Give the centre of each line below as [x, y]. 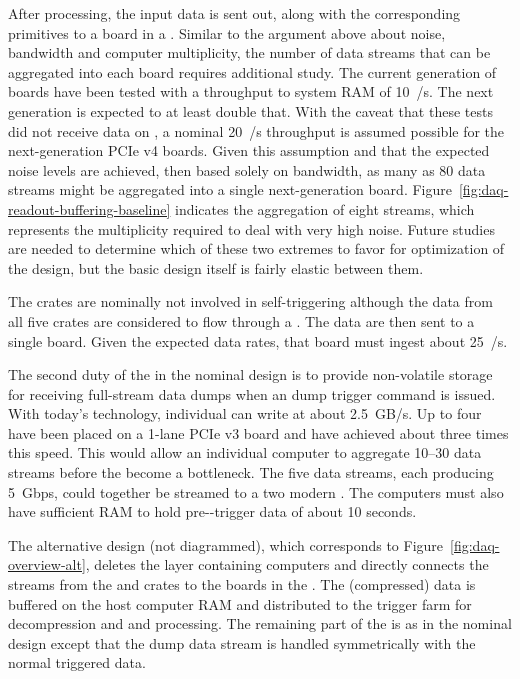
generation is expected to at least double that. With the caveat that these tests [250, 110]
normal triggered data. [77, 662]
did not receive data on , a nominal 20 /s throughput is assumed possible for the [256, 130]
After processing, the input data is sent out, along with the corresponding [234, 13]
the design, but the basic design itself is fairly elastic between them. [216, 267]
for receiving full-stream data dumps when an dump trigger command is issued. [252, 393]
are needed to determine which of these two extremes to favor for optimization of [256, 248]
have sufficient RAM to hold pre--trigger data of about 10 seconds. [212, 511]
